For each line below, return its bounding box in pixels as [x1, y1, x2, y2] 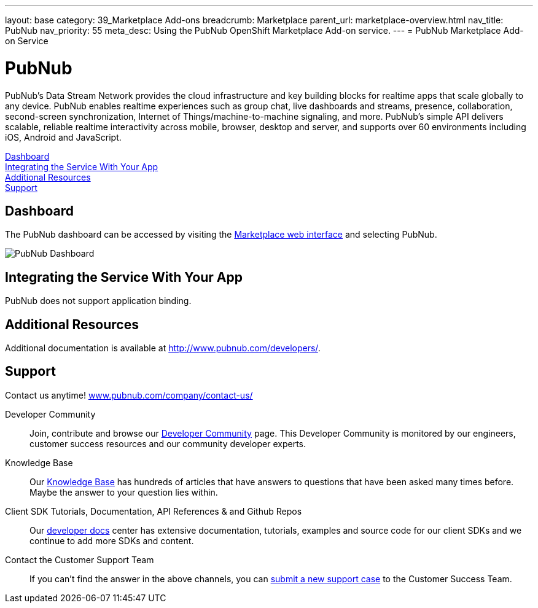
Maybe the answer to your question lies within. [29, 486, 218, 497]
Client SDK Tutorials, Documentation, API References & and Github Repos [5, 505, 302, 516]
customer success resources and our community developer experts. [29, 438, 306, 449]
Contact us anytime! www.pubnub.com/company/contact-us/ [5, 389, 253, 400]
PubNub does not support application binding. [5, 295, 192, 306]
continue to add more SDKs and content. [29, 535, 194, 546]
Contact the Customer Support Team [5, 554, 154, 565]
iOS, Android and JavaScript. [5, 131, 122, 142]
